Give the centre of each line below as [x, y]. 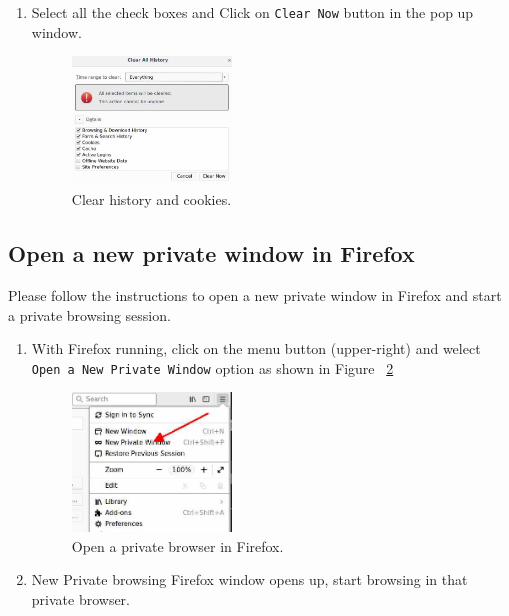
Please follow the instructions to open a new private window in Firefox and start [255, 295]
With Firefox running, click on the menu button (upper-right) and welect [256, 348]
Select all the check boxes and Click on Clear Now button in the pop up [252, 12]
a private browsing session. [89, 314]
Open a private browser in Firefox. [177, 545]
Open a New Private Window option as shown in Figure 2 [212, 367]
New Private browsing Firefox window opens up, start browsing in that [249, 579]
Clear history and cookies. [151, 199]
